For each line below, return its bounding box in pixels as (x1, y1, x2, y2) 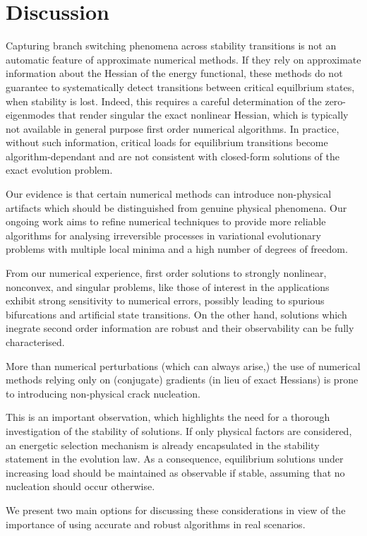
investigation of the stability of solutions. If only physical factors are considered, (6, 423, 352, 438)
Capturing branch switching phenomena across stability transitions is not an (6, 38, 337, 53)
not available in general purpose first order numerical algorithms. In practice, (6, 121, 339, 136)
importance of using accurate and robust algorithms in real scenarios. (6, 516, 306, 531)
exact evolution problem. (6, 162, 113, 177)
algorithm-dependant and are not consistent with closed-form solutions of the (6, 148, 340, 163)
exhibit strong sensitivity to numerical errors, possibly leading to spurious (6, 293, 325, 308)
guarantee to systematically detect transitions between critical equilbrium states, (6, 79, 355, 94)
